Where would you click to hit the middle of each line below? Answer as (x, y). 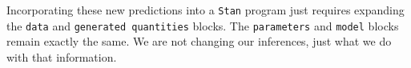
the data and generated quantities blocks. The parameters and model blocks (203, 25)
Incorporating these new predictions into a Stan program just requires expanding (205, 10)
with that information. (62, 56)
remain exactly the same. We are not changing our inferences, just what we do (199, 41)
